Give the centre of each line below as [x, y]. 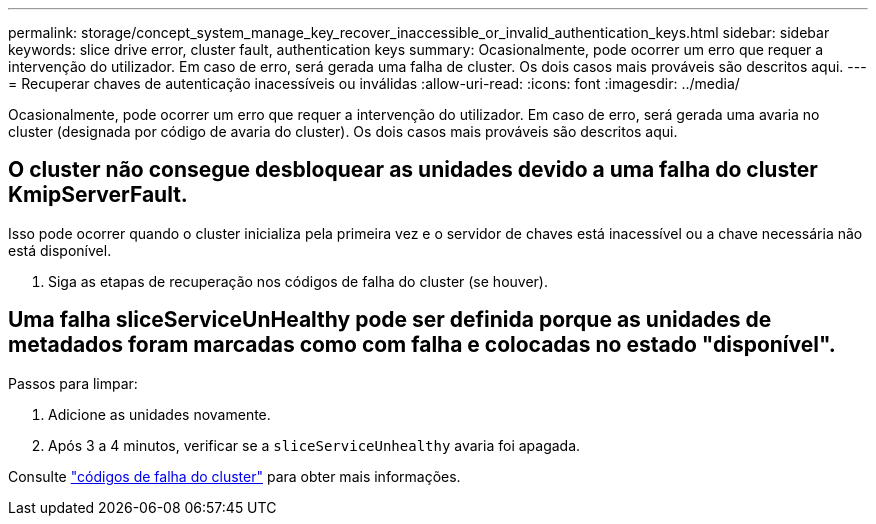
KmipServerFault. [98, 195]
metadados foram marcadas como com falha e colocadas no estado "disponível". [422, 345]
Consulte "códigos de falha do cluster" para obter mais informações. [234, 476]
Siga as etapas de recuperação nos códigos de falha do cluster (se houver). [298, 281]
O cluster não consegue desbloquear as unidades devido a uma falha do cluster [413, 170]
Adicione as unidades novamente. [159, 414]
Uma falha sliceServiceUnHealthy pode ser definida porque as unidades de [390, 320]
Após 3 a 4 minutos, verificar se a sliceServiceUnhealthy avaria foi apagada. [314, 445]
